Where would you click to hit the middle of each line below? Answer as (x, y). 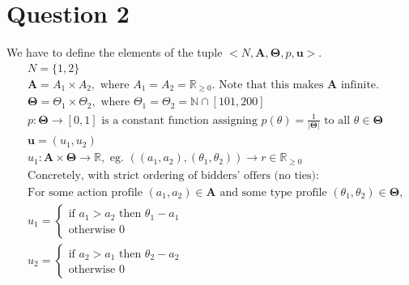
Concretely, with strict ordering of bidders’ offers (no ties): (173, 175)
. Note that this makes (268, 85)
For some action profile (85, 192)
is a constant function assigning (179, 120)
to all (337, 120)
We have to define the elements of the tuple (115, 52)
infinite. (360, 85)
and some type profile (273, 192)
